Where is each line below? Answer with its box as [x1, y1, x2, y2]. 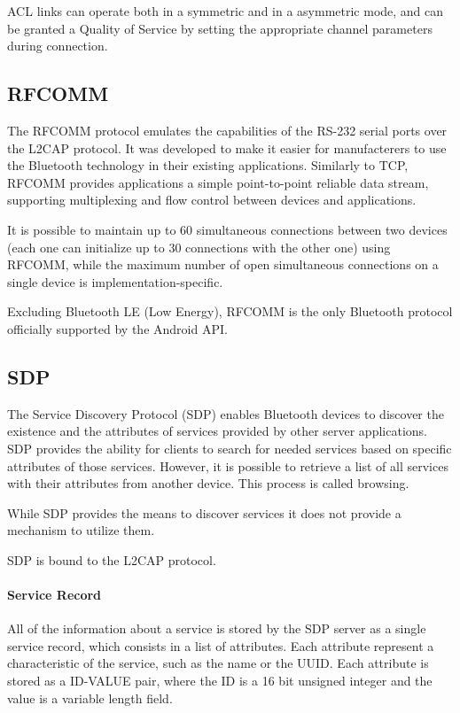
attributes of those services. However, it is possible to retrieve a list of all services [7, 456, 448, 475]
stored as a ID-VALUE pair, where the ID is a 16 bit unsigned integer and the [7, 671, 433, 690]
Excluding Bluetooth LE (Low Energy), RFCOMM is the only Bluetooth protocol [7, 302, 453, 321]
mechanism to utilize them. [7, 521, 155, 539]
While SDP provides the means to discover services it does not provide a [7, 503, 402, 522]
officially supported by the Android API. [7, 319, 228, 337]
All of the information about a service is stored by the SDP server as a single [7, 619, 426, 638]
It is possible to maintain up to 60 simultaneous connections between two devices [7, 220, 448, 238]
